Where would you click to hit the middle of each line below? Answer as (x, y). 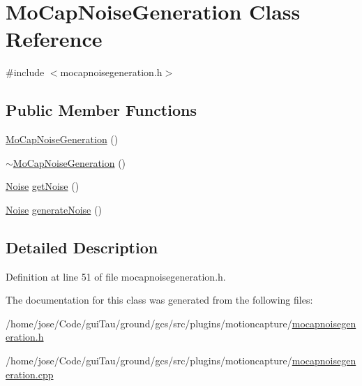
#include (25, 72)
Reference (54, 39)
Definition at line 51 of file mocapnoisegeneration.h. (116, 276)
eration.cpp (30, 374)
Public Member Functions (101, 110)
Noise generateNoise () (54, 209)
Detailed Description (82, 247)
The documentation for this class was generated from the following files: (159, 300)
